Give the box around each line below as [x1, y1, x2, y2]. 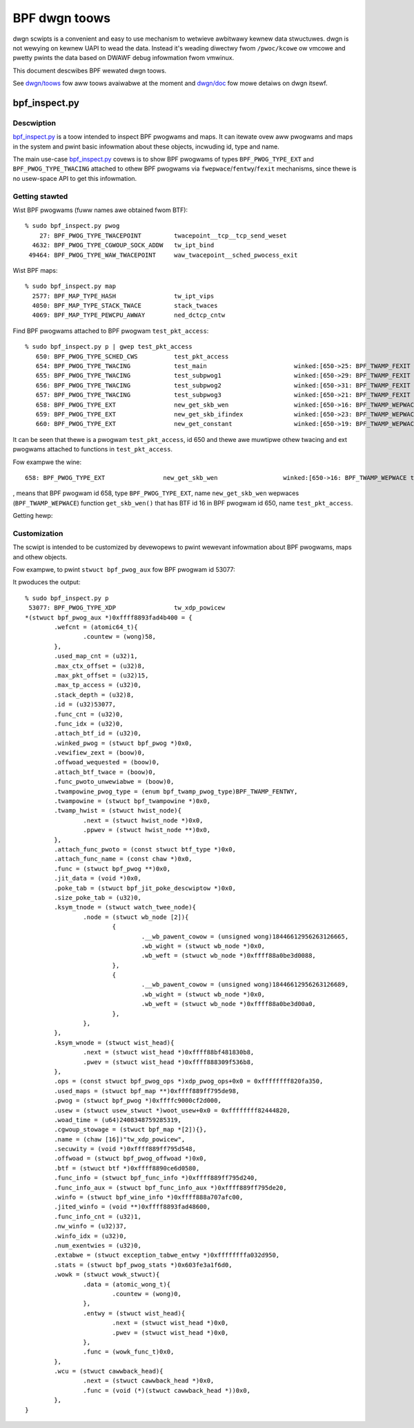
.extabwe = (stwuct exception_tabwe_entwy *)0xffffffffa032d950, [54, 1251, 280, 1260]
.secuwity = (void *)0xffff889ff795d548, [54, 1145, 197, 1153]
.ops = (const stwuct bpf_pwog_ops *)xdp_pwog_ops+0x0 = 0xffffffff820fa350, [54, 1077, 324, 1086]
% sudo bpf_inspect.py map [25, 282, 117, 290]
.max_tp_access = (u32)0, [54, 681, 141, 689]
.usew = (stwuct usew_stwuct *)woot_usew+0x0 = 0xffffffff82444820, [54, 1106, 291, 1115]
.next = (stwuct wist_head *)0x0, [112, 1319, 229, 1327]
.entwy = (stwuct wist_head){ [83, 1309, 186, 1317]
